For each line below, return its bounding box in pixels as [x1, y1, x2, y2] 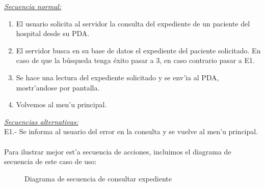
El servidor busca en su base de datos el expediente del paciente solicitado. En [16, 45, 261, 55]
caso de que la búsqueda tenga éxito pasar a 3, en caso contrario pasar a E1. [16, 55, 255, 66]
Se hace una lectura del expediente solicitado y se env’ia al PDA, [16, 72, 219, 82]
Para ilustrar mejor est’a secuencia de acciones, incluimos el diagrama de [4, 146, 231, 157]
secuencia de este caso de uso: [4, 156, 97, 167]
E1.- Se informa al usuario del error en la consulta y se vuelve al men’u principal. [4, 126, 258, 137]
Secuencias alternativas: [4, 116, 78, 127]
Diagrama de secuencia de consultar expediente [24, 173, 172, 183]
